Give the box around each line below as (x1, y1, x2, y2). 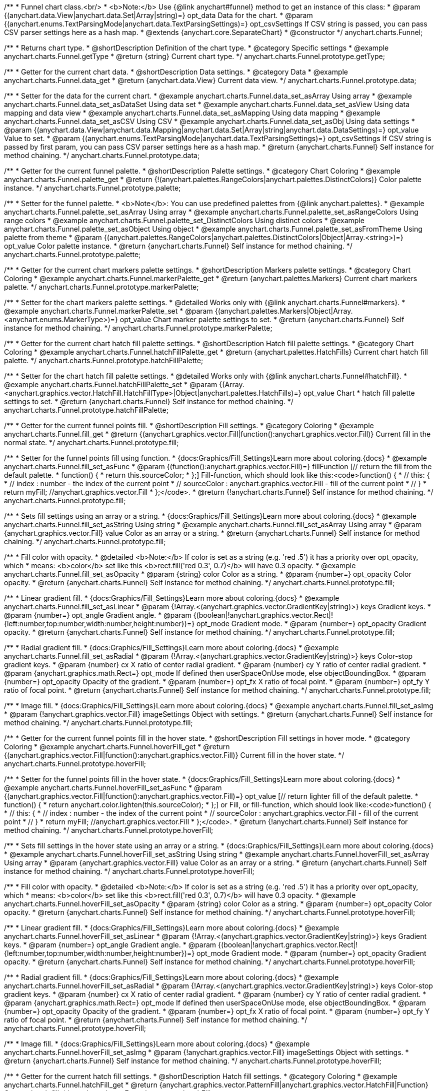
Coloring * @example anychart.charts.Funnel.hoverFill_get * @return (4, 742, 230, 751)
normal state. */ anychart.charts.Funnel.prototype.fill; (4, 438, 179, 447)
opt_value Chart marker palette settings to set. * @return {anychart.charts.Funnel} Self (119, 315, 404, 324)
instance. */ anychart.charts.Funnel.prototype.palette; (4, 184, 181, 192)
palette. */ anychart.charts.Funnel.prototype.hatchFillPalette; (4, 356, 203, 365)
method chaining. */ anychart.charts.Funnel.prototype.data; (4, 151, 200, 160)
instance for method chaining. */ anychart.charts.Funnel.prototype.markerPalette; (4, 324, 272, 332)
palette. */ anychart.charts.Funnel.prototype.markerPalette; (4, 283, 199, 291)
